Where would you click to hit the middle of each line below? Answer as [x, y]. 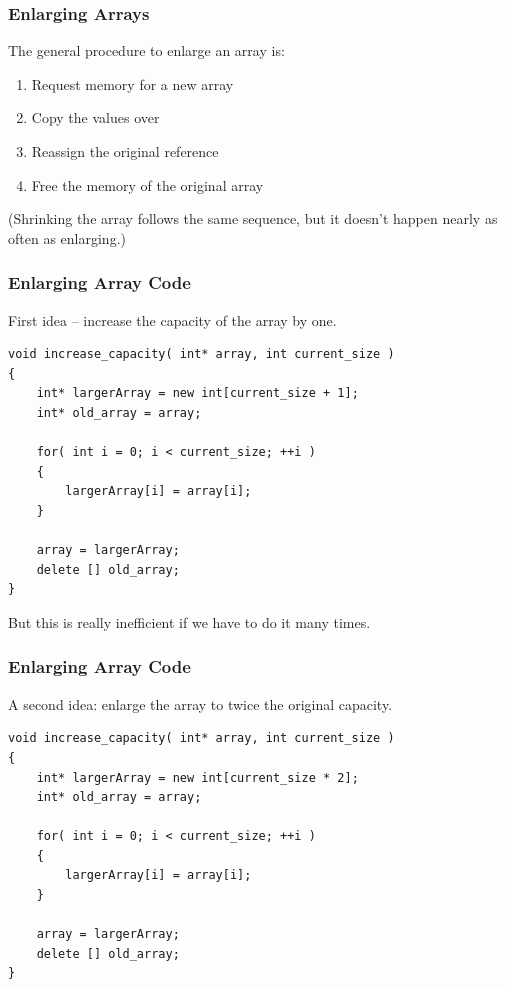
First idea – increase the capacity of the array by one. [172, 319]
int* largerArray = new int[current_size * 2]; [197, 777]
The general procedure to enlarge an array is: [146, 50]
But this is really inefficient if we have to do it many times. [189, 621]
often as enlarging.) [67, 237]
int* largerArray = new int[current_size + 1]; [197, 393]
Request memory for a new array [132, 83]
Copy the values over [95, 117]
